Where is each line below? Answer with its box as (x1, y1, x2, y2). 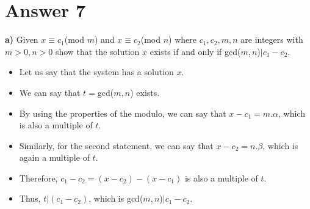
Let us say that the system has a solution (19, 65, 174, 78)
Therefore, (19, 171, 58, 184)
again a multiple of (19, 151, 90, 164)
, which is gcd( (88, 192, 143, 205)
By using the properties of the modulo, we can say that (19, 106, 226, 119)
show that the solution (55, 45, 140, 57)
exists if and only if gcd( (150, 45, 241, 57)
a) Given (5, 33, 38, 46)
